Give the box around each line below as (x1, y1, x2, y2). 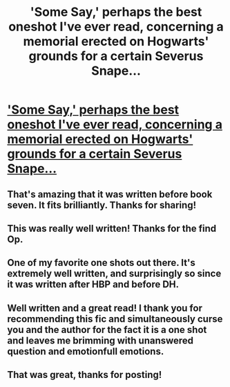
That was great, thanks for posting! (7, 369, 162, 381)
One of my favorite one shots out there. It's (7, 257, 195, 269)
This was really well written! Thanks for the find (7, 222, 217, 234)
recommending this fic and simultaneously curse (7, 313, 223, 325)
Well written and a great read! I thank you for (7, 302, 202, 314)
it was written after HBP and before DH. (7, 278, 180, 291)
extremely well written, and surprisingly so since (7, 268, 222, 280)
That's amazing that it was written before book (7, 188, 213, 200)
